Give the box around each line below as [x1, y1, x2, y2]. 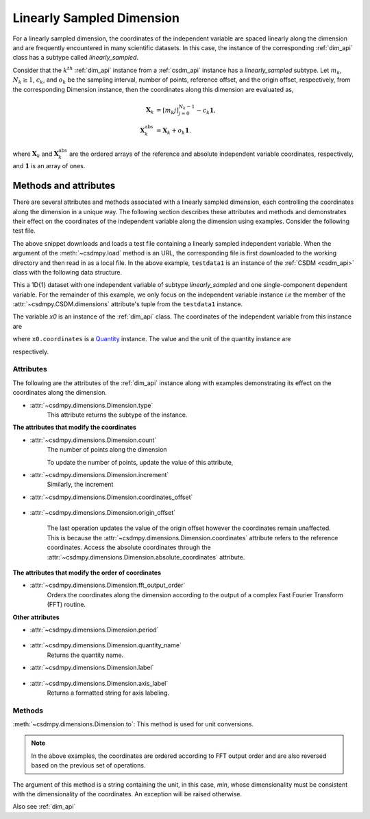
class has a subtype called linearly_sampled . [12, 54, 139, 62]
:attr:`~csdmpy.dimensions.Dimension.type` [29, 401, 153, 409]
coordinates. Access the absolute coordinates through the [47, 543, 212, 552]
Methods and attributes [12, 180, 116, 192]
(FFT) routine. [47, 601, 86, 609]
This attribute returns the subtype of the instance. [47, 411, 188, 419]
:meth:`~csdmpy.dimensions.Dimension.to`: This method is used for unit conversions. [12, 720, 254, 728]
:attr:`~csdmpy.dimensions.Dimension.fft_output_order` [29, 581, 186, 590]
